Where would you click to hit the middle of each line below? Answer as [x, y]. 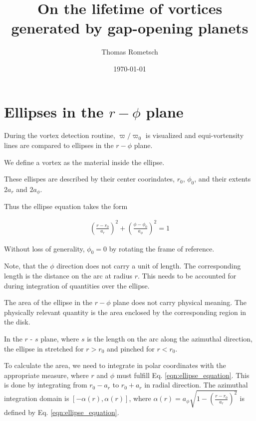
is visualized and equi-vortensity [195, 135]
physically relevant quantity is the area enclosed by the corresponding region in [125, 312]
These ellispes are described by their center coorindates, [89, 179]
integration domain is [37, 398]
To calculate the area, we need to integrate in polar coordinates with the [115, 365]
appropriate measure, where [46, 375]
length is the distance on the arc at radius [68, 275]
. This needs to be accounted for [187, 275]
